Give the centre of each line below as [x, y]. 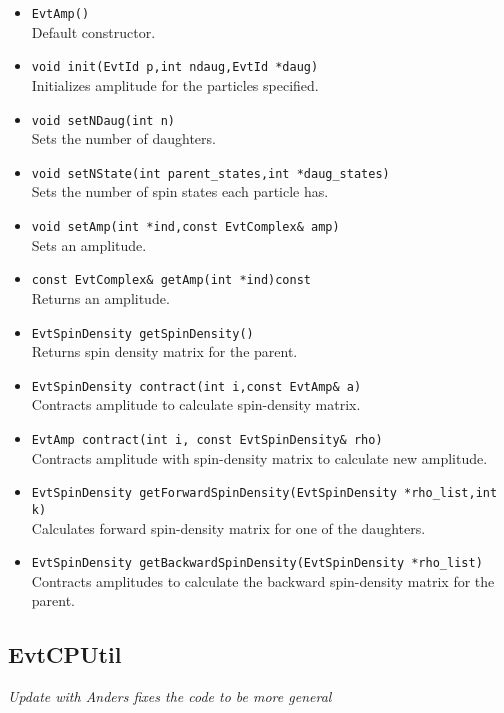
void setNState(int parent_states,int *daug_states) [210, 173]
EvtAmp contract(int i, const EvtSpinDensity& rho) [207, 440]
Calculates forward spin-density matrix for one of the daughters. [228, 527]
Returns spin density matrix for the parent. [164, 351]
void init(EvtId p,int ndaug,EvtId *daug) [175, 67]
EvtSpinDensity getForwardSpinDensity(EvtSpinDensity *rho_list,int [264, 493]
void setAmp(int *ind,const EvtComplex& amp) [185, 227]
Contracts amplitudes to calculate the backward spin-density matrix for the [263, 580]
